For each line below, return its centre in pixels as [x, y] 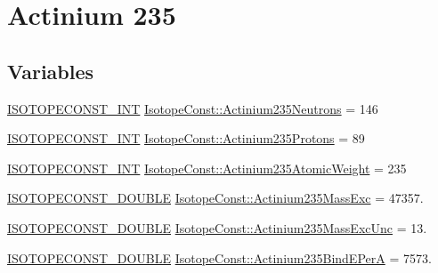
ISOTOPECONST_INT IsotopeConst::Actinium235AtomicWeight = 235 [207, 168]
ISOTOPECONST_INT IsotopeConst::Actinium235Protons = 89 [186, 138]
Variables [51, 71]
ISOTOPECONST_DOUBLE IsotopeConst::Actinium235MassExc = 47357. [215, 198]
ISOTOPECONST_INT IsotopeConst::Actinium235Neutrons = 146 [193, 108]
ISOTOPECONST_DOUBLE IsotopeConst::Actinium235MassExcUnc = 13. [217, 227]
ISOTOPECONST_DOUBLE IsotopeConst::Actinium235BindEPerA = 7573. [219, 257]
